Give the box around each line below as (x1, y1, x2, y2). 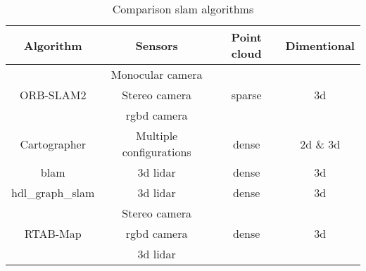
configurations (122, 144, 191, 160)
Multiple (136, 127, 178, 144)
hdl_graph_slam (11, 184, 95, 201)
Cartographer (20, 135, 86, 152)
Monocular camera (111, 66, 203, 82)
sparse (231, 87, 262, 103)
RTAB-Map (24, 225, 82, 241)
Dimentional (285, 37, 355, 53)
